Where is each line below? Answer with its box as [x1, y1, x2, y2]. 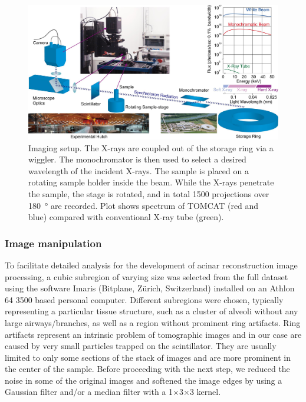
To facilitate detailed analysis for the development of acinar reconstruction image [5, 258, 298, 271]
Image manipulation [5, 235, 102, 250]
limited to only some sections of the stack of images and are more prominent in [5, 351, 291, 363]
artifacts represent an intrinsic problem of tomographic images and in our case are [5, 328, 302, 340]
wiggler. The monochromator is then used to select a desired [28, 153, 246, 165]
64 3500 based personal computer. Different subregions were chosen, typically [5, 293, 284, 305]
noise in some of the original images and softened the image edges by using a [5, 374, 282, 386]
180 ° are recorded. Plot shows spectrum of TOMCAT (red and [28, 199, 259, 211]
